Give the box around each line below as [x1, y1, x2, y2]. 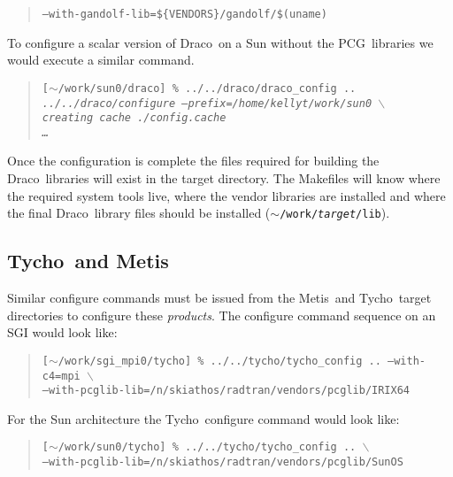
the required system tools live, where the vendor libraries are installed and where [7, 186, 446, 204]
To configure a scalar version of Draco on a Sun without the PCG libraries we [7, 33, 434, 51]
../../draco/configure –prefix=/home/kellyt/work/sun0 [42, 96, 372, 110]
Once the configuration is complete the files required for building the [7, 151, 380, 170]
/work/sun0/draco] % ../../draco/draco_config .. [58, 81, 357, 95]
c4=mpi [42, 369, 81, 382]
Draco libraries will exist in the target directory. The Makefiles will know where [7, 169, 441, 188]
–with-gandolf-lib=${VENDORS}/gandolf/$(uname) [42, 8, 327, 20]
